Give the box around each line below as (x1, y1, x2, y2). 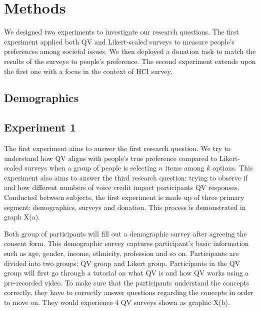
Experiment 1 (4, 119, 76, 135)
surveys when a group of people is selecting (24, 162, 156, 173)
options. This (212, 162, 253, 173)
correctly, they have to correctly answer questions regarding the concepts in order (4, 287, 253, 297)
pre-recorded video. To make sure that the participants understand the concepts (4, 277, 249, 287)
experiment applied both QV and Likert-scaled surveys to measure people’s (4, 36, 234, 46)
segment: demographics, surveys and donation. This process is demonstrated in (4, 201, 246, 212)
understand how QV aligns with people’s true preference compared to (4, 152, 217, 163)
